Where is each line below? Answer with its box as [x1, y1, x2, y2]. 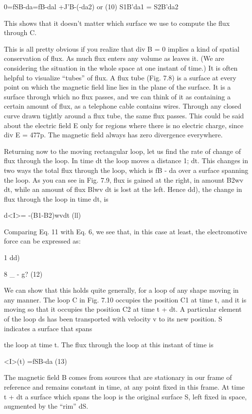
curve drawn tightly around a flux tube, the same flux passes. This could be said [4, 110, 244, 120]
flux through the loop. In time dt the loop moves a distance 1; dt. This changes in [4, 155, 249, 166]
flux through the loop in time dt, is [4, 193, 108, 204]
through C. [4, 27, 36, 38]
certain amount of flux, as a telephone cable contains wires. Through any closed [4, 101, 242, 111]
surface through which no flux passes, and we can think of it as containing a [4, 91, 231, 101]
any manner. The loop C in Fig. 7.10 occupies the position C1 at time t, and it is [4, 294, 247, 304]
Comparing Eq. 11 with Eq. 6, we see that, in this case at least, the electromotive [4, 226, 247, 236]
